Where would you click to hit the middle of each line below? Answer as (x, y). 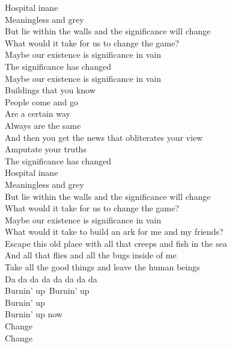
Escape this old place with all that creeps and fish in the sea (116, 243)
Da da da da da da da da (51, 278)
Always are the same (43, 125)
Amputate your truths (46, 149)
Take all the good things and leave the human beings (102, 267)
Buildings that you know (50, 90)
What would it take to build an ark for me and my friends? (114, 231)
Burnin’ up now (34, 314)
